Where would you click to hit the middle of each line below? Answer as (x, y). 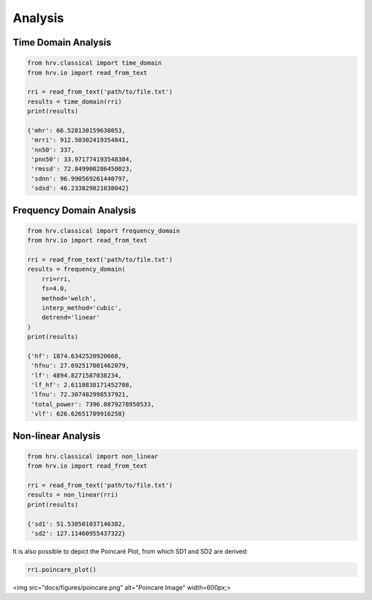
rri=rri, (56, 279)
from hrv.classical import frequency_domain (104, 230)
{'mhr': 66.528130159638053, (76, 130)
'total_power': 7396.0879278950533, (93, 404)
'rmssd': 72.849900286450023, (82, 169)
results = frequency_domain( (76, 269)
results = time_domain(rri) (74, 101)
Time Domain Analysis (62, 42)
